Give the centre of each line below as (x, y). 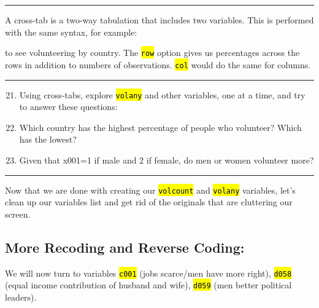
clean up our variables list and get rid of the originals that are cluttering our (149, 202)
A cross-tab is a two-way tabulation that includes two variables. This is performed (159, 20)
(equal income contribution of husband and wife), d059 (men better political (148, 285)
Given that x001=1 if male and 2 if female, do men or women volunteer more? (167, 160)
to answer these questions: (68, 107)
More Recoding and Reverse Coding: (125, 247)
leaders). (21, 297)
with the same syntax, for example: (71, 32)
